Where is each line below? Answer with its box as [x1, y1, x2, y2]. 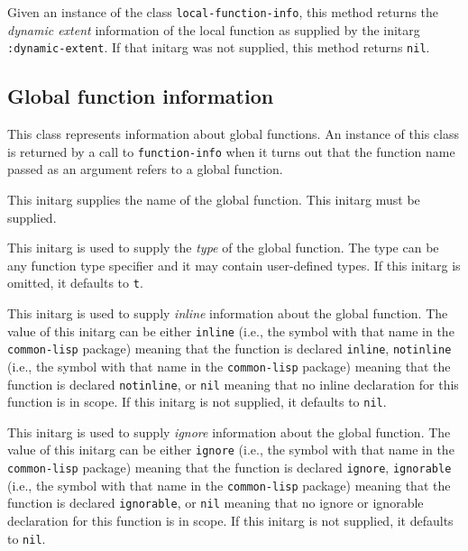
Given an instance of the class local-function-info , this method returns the [7, 3, 439, 21]
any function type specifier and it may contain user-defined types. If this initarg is [7, 255, 461, 274]
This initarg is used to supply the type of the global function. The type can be [7, 238, 439, 257]
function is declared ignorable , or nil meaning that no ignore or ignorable [7, 493, 424, 512]
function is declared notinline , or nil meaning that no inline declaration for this [7, 374, 459, 393]
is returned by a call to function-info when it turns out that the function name [7, 142, 455, 161]
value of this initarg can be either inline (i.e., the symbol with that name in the [7, 321, 454, 340]
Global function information [7, 82, 274, 110]
